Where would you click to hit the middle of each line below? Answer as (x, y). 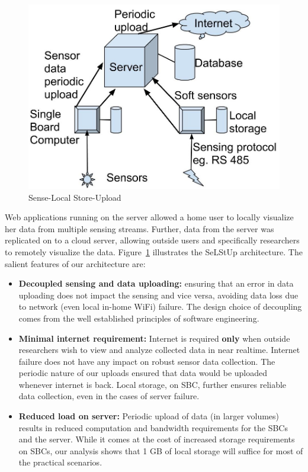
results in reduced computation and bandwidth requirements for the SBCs (153, 427)
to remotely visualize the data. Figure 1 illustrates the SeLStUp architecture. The (154, 251)
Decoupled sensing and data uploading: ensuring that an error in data (156, 283)
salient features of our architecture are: (75, 263)
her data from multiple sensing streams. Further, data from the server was (139, 228)
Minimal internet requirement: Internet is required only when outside (154, 338)
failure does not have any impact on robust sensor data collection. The (147, 361)
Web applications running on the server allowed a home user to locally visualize (149, 217)
